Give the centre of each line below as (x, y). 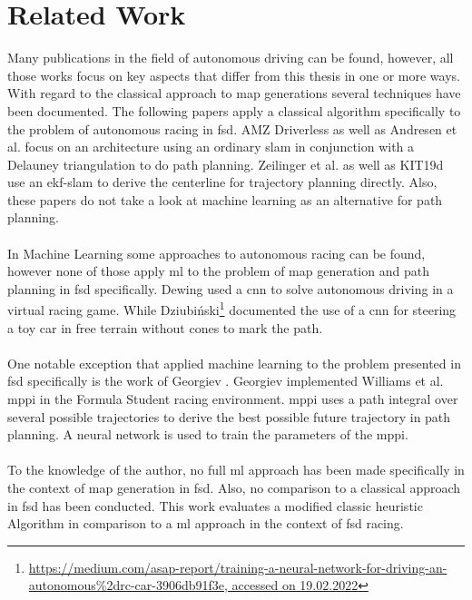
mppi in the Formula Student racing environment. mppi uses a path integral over (233, 399)
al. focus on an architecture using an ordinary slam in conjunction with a (211, 147)
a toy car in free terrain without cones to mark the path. (165, 327)
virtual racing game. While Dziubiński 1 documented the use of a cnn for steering (232, 309)
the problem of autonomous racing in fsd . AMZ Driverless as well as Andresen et (232, 128)
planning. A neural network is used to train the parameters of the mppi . (208, 434)
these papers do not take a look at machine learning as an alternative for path (225, 199)
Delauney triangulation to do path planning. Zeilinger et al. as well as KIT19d (226, 164)
